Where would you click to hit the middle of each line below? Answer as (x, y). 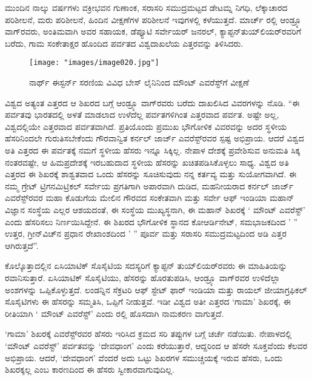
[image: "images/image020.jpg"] (94, 63)
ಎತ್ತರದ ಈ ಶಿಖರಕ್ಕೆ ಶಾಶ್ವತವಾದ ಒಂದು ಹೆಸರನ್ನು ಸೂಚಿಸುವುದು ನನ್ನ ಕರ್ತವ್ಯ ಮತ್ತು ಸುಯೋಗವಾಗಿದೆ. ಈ (151, 174)
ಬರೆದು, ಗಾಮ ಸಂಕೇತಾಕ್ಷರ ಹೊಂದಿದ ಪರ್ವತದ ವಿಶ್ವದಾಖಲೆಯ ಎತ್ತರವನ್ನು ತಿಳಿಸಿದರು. (124, 43)
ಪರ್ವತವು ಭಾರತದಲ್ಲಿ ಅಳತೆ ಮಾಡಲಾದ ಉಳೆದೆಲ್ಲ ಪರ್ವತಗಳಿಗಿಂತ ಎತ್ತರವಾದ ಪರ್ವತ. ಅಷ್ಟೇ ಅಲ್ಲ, (142, 114)
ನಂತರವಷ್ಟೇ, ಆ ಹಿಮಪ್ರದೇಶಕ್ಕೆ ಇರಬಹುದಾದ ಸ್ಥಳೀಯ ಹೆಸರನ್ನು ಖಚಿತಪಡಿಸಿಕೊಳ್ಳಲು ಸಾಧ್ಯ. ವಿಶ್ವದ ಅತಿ (147, 162)
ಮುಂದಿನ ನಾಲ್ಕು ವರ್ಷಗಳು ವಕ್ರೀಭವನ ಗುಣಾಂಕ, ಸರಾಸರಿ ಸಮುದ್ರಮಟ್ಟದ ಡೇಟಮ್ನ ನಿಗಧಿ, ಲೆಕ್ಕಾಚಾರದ (146, 7)
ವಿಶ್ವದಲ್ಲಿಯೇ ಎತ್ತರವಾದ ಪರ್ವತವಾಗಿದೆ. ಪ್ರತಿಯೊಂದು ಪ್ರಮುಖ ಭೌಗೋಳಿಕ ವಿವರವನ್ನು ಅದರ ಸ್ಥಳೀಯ (146, 126)
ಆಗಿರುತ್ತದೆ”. (22, 245)
